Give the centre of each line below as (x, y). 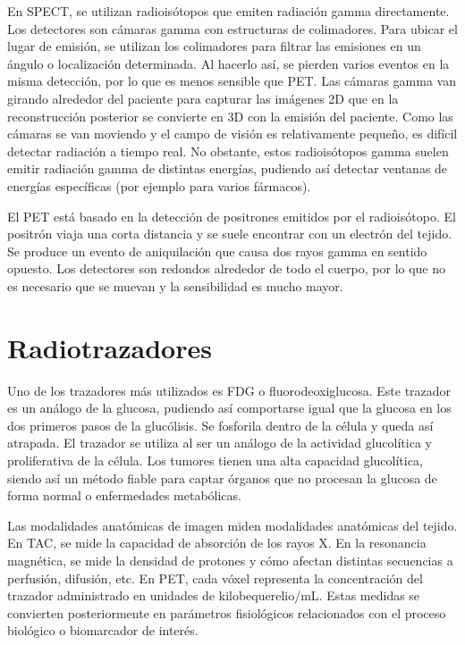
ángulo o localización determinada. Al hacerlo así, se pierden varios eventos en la (228, 63)
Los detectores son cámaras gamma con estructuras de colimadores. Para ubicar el (232, 28)
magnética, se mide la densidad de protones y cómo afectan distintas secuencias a (230, 560)
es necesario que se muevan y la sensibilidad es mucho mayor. (175, 285)
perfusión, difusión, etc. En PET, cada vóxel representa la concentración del (215, 578)
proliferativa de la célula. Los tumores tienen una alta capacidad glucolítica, (215, 460)
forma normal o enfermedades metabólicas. (124, 495)
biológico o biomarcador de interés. (103, 630)
